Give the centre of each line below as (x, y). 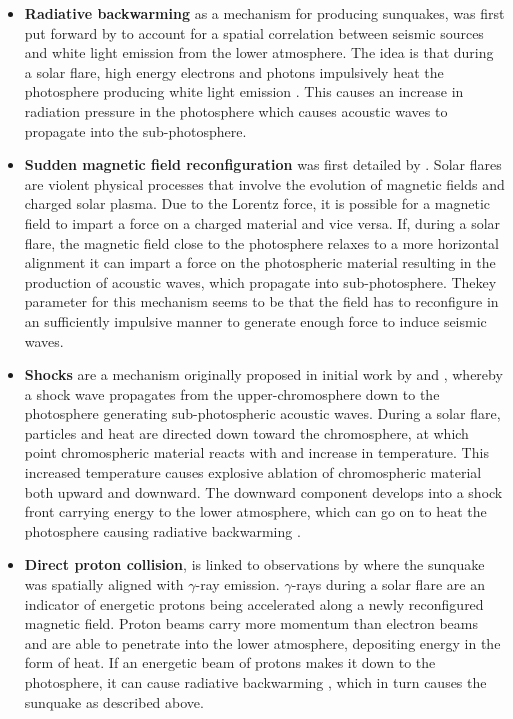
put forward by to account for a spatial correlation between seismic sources (254, 32)
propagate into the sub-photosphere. (135, 130)
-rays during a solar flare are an (388, 584)
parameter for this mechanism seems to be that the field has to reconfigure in (261, 301)
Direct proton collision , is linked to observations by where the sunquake (254, 564)
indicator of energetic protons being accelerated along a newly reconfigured (254, 603)
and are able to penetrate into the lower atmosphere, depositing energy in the (262, 642)
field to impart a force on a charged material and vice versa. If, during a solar (262, 222)
